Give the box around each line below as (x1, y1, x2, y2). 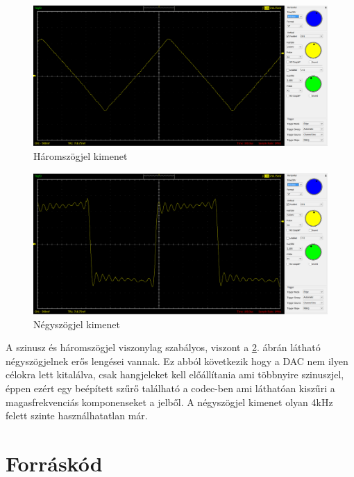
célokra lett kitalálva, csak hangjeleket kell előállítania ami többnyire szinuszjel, (6, 367, 344, 382)
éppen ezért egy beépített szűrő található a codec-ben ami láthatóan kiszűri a (6, 380, 335, 395)
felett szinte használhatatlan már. (6, 408, 148, 423)
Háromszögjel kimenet (33, 149, 128, 163)
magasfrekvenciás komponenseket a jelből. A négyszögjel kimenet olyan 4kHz (6, 394, 333, 409)
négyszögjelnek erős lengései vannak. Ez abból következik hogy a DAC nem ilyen (6, 353, 348, 368)
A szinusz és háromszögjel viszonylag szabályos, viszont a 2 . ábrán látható (6, 340, 321, 355)
